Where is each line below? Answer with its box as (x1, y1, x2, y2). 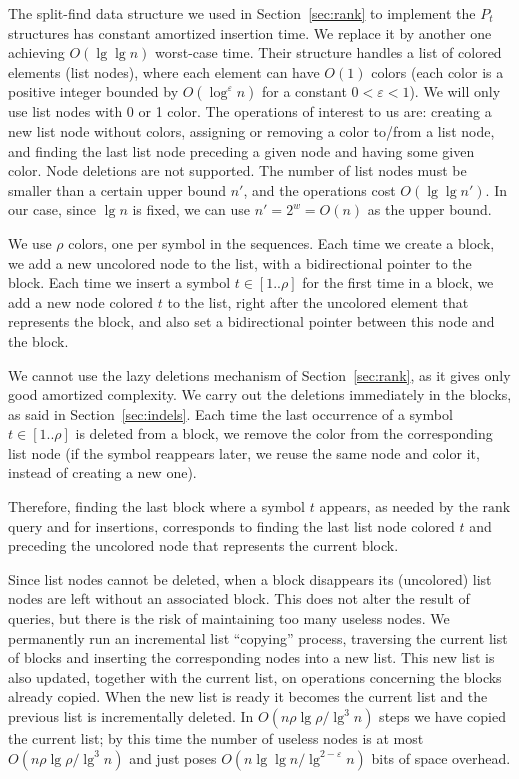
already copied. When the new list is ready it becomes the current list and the (8, 686, 488, 707)
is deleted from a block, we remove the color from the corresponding (75, 423, 493, 444)
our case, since (8, 199, 97, 220)
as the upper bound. (367, 199, 492, 220)
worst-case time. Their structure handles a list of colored (154, 42, 502, 63)
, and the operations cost (243, 179, 396, 200)
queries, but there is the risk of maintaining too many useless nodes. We (8, 608, 450, 629)
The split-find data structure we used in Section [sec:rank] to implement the (8, 3, 476, 23)
